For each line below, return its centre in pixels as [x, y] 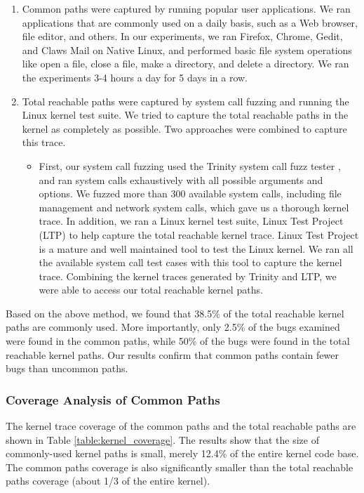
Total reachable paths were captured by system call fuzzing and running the [186, 101]
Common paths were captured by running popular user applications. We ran [186, 8]
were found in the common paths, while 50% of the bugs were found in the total [178, 341]
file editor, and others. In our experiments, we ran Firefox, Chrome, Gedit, [182, 36]
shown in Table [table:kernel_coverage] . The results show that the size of [162, 439]
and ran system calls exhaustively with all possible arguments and [181, 179]
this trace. [44, 142]
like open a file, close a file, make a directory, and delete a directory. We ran [186, 64]
